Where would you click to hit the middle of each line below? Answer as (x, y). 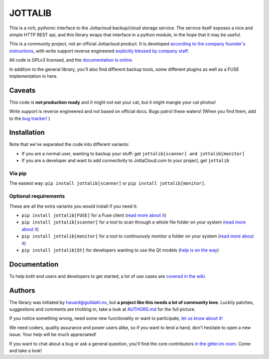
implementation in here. (33, 76)
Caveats (22, 90)
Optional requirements (37, 196)
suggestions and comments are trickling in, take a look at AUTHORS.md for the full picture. (102, 309)
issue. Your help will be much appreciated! (53, 335)
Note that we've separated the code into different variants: (69, 144)
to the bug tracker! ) (30, 118)
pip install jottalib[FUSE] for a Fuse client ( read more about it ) (94, 215)
